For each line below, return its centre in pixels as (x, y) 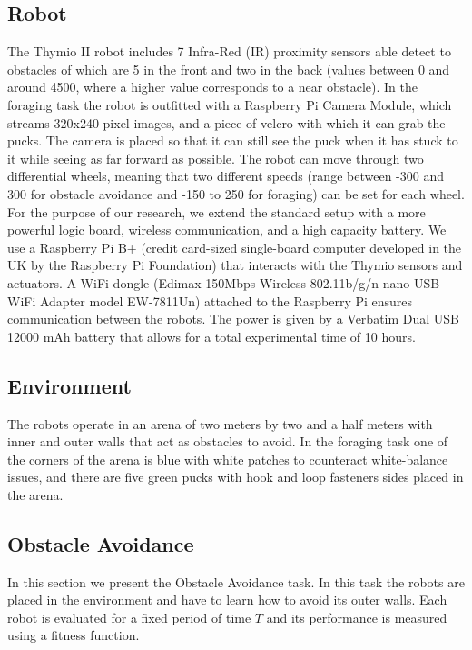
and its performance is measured (357, 617)
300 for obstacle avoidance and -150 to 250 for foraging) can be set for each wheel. (236, 193)
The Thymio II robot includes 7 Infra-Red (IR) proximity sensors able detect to (229, 51)
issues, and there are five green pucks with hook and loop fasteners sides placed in (236, 477)
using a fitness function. (74, 635)
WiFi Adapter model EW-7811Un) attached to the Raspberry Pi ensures (210, 300)
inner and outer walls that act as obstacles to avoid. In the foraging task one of (228, 441)
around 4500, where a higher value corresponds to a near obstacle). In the (212, 87)
